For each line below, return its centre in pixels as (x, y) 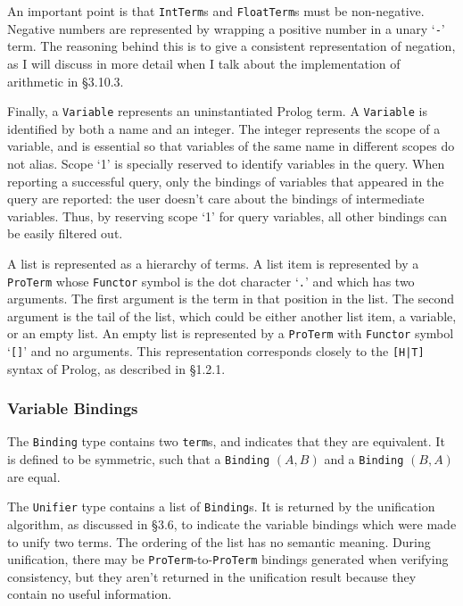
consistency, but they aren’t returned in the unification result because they (212, 576)
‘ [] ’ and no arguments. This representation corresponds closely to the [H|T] (216, 351)
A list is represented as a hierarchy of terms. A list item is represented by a (213, 263)
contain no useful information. (90, 594)
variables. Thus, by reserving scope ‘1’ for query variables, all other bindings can (227, 216)
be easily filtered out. (65, 233)
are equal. (34, 476)
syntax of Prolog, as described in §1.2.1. (116, 368)
